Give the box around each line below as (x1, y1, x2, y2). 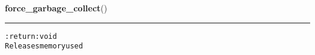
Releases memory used (5, 42, 83, 51)
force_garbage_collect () (5, 2, 108, 14)
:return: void (5, 32, 57, 41)
